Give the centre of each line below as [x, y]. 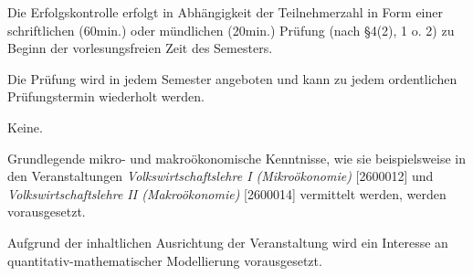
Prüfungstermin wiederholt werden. [106, 96]
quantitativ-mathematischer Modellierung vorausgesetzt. [165, 260]
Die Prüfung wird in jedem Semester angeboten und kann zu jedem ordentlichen [232, 78]
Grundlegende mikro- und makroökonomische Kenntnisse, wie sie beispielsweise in [237, 158]
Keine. [25, 127]
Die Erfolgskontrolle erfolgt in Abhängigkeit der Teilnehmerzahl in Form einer [225, 12]
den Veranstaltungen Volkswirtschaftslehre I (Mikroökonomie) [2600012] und [221, 176]
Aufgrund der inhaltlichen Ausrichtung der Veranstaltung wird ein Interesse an [228, 242]
